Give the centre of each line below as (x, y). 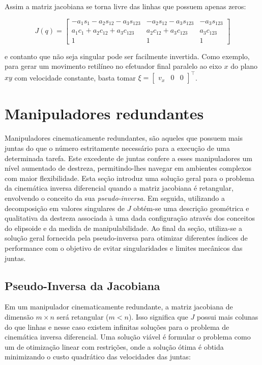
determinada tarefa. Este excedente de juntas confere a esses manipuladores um (128, 158)
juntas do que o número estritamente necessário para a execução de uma (117, 148)
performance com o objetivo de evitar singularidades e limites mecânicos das (124, 247)
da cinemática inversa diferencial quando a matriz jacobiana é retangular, (119, 188)
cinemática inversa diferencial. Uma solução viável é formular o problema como (128, 337)
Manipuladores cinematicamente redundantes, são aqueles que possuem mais (124, 138)
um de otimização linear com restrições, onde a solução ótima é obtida (114, 346)
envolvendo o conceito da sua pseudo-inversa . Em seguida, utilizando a (115, 198)
